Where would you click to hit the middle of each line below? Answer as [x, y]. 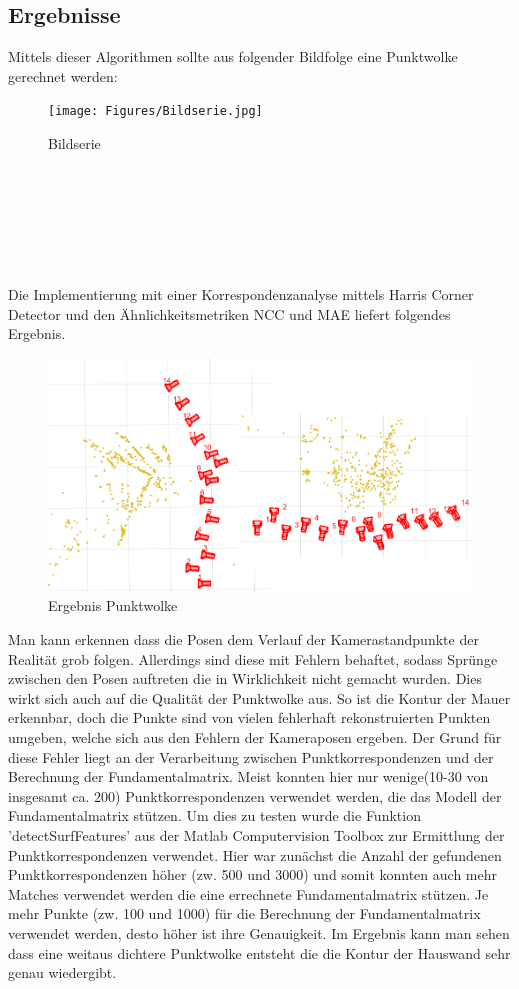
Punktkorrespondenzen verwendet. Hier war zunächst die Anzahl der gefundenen [255, 854]
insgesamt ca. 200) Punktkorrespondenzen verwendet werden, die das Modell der [255, 795]
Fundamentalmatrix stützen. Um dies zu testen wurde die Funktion [214, 815]
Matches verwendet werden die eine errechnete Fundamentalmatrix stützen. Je [248, 893]
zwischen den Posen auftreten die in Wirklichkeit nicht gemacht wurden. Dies [245, 678]
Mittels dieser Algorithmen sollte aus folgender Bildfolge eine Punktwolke [233, 56]
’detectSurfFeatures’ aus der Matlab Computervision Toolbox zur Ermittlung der [256, 834]
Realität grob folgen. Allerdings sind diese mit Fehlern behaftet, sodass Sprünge [253, 658]
